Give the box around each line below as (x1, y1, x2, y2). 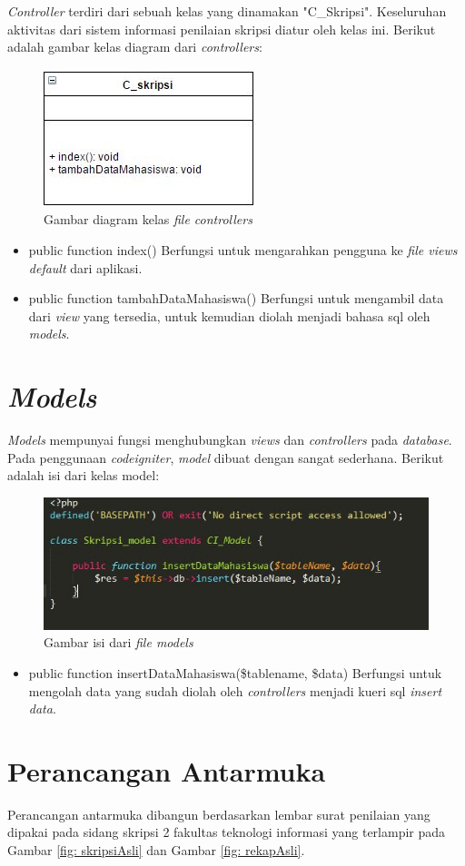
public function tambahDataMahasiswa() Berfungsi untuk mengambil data (28, 289, 444, 308)
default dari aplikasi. (28, 258, 143, 277)
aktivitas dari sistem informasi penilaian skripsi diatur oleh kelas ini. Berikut (7, 19, 436, 38)
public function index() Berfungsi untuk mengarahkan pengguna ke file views (28, 240, 458, 259)
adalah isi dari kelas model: (7, 466, 160, 485)
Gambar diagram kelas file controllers (44, 210, 252, 229)
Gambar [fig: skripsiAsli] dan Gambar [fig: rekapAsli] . (7, 841, 305, 860)
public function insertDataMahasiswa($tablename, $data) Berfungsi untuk (28, 663, 442, 682)
